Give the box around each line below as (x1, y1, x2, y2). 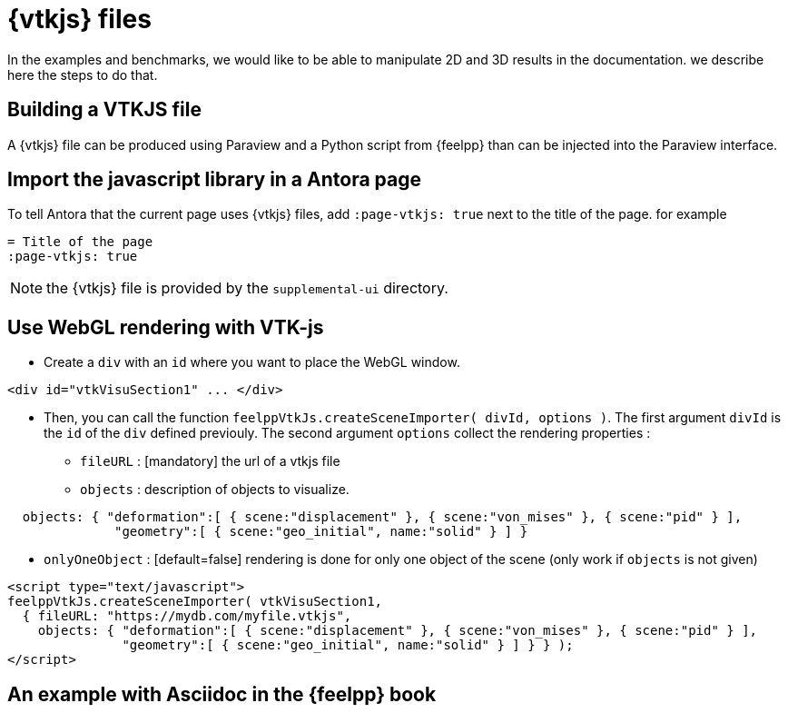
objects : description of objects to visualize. (80, 481, 350, 498)
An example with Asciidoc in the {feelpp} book (7, 682, 437, 706)
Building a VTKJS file (7, 98, 202, 122)
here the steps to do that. (7, 66, 158, 83)
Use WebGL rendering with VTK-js (7, 315, 324, 339)
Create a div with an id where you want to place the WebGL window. (44, 354, 460, 371)
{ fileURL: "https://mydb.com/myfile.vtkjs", (22, 609, 352, 624)
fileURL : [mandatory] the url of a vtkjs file (80, 453, 340, 470)
